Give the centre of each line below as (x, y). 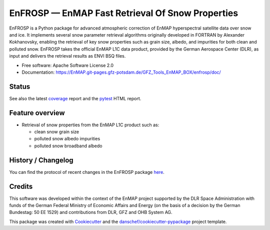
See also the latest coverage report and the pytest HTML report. (75, 98)
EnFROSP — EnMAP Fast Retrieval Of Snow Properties (124, 13)
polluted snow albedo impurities (67, 139)
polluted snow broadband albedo (68, 146)
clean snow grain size (57, 132)
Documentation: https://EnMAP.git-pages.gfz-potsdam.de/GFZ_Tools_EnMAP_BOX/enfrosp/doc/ (121, 72)
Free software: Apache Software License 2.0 (68, 65)
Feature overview (37, 113)
